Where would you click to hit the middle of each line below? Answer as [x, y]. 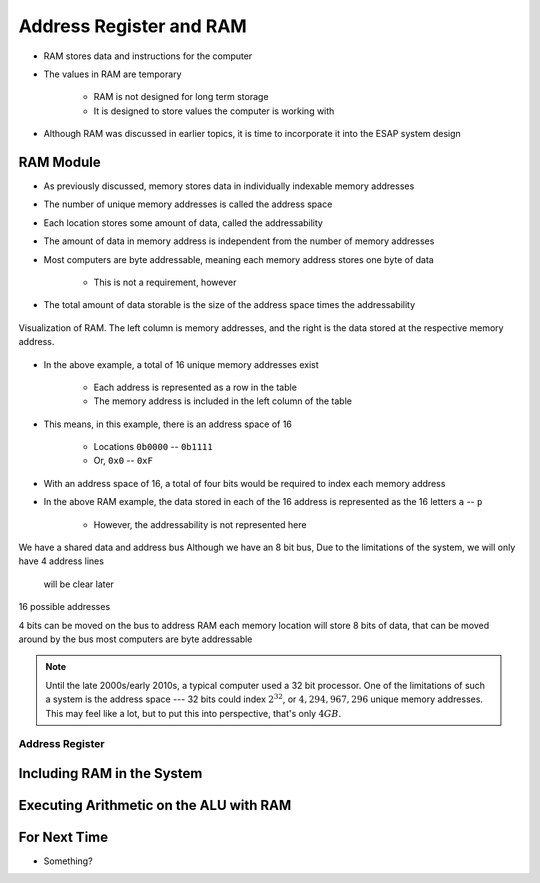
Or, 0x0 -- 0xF [123, 461]
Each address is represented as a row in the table [195, 387]
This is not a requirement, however [165, 282]
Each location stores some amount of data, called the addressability [183, 222]
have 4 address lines [61, 561]
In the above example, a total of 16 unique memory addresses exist [181, 364]
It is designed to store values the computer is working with [214, 111]
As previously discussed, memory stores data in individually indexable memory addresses [229, 186]
